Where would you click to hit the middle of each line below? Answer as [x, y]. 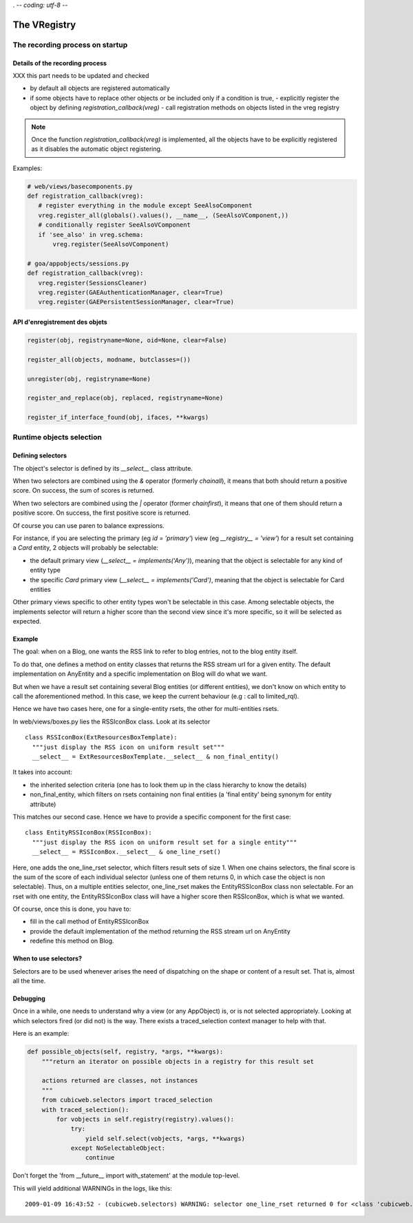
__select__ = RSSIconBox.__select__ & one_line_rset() [127, 852]
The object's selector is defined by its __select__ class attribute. [103, 468]
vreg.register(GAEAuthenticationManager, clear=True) [131, 292]
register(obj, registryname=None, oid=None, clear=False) [127, 340]
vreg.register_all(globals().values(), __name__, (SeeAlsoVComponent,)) [163, 215]
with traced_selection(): [85, 1110]
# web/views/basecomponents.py [80, 186]
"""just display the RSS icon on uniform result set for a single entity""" [165, 842]
